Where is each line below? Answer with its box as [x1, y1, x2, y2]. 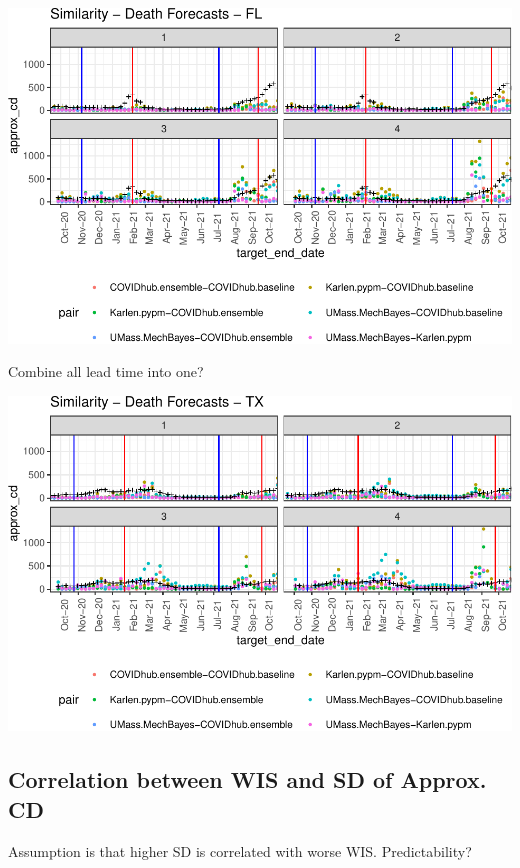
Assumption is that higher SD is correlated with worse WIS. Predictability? [8, 840, 472, 861]
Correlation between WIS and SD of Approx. [8, 764, 487, 795]
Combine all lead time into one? [8, 361, 204, 382]
